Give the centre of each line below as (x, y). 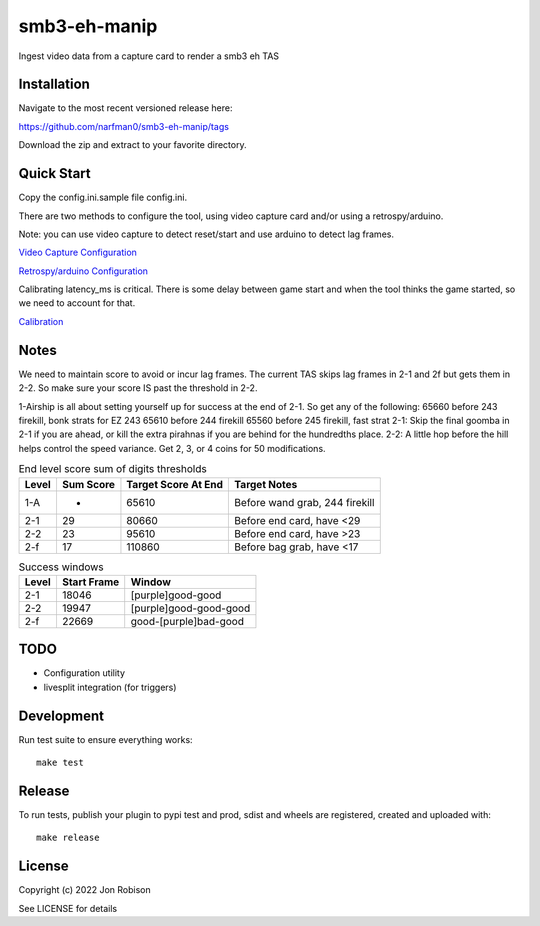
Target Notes (266, 484)
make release (68, 838)
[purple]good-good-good (190, 608)
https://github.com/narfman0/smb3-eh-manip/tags (124, 126)
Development (61, 715)
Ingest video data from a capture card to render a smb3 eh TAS (149, 56)
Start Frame (90, 582)
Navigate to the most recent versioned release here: (125, 108)
